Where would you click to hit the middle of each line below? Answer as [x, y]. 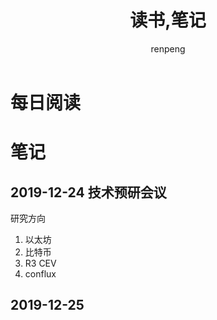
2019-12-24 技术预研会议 [88, 192]
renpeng [168, 48]
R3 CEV [40, 263]
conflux [40, 273]
